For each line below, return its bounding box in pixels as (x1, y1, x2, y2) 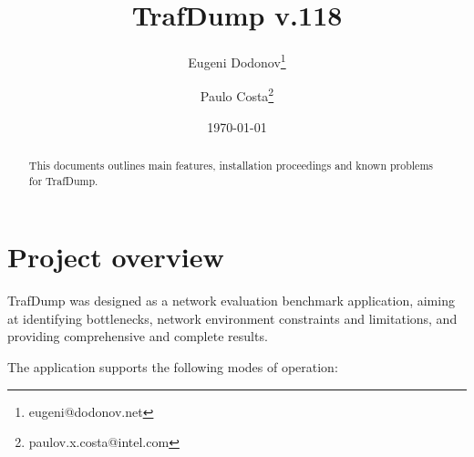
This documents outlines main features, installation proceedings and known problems (28, 158, 433, 173)
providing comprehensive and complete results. (7, 327, 268, 346)
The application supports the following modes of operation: (7, 358, 338, 377)
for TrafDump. (28, 172, 98, 188)
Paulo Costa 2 (200, 84, 274, 106)
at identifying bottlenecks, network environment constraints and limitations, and (7, 308, 458, 327)
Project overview (7, 238, 224, 275)
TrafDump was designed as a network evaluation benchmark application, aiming (7, 291, 455, 310)
